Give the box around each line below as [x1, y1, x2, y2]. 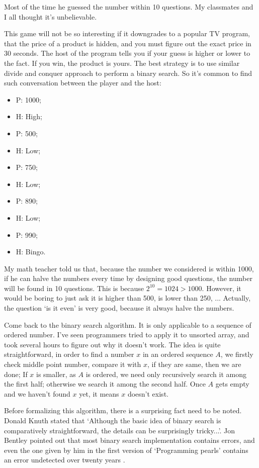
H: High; [16, 111, 42, 122]
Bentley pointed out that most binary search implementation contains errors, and [4, 435, 255, 445]
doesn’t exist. [127, 388, 168, 399]
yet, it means [79, 388, 119, 399]
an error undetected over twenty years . [4, 454, 125, 465]
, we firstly [220, 349, 253, 359]
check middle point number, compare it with [4, 359, 141, 369]
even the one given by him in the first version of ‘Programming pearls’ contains [4, 444, 248, 455]
